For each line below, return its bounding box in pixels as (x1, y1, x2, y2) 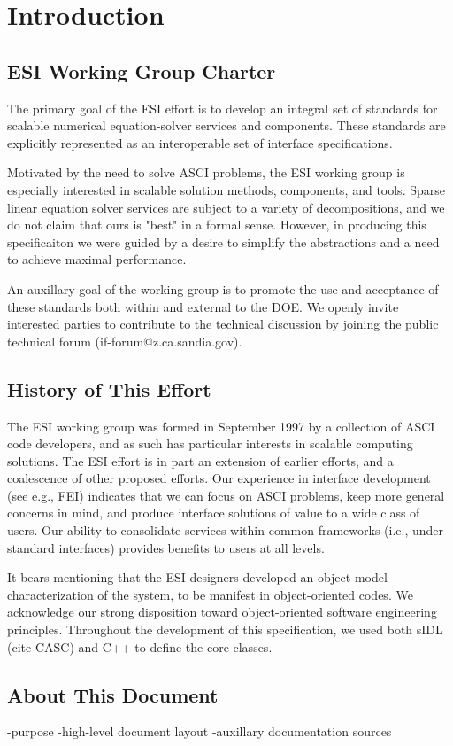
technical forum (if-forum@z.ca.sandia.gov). (7, 331, 242, 350)
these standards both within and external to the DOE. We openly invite (7, 297, 399, 315)
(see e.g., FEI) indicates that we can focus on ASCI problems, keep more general (7, 486, 445, 504)
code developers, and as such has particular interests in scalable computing (7, 434, 413, 453)
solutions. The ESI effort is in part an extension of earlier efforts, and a (7, 451, 394, 470)
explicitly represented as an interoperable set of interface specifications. (7, 133, 393, 152)
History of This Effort (7, 375, 211, 402)
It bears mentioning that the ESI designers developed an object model (7, 568, 388, 587)
